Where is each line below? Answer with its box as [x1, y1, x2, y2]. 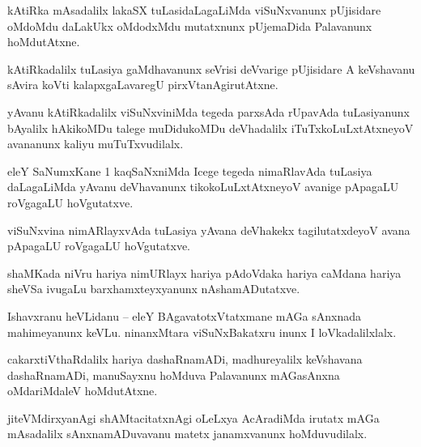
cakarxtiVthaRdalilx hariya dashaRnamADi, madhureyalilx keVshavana [7, 351, 363, 368]
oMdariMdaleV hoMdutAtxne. [7, 382, 158, 399]
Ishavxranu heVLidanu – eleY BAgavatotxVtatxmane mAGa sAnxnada [7, 307, 362, 324]
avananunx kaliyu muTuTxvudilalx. [7, 135, 184, 152]
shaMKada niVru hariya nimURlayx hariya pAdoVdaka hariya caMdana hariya [7, 264, 402, 281]
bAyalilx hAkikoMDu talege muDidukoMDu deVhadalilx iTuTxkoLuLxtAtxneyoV [7, 119, 414, 136]
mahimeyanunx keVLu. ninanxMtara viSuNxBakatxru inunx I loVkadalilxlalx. [7, 323, 397, 340]
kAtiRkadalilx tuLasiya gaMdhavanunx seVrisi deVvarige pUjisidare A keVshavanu [7, 60, 415, 77]
